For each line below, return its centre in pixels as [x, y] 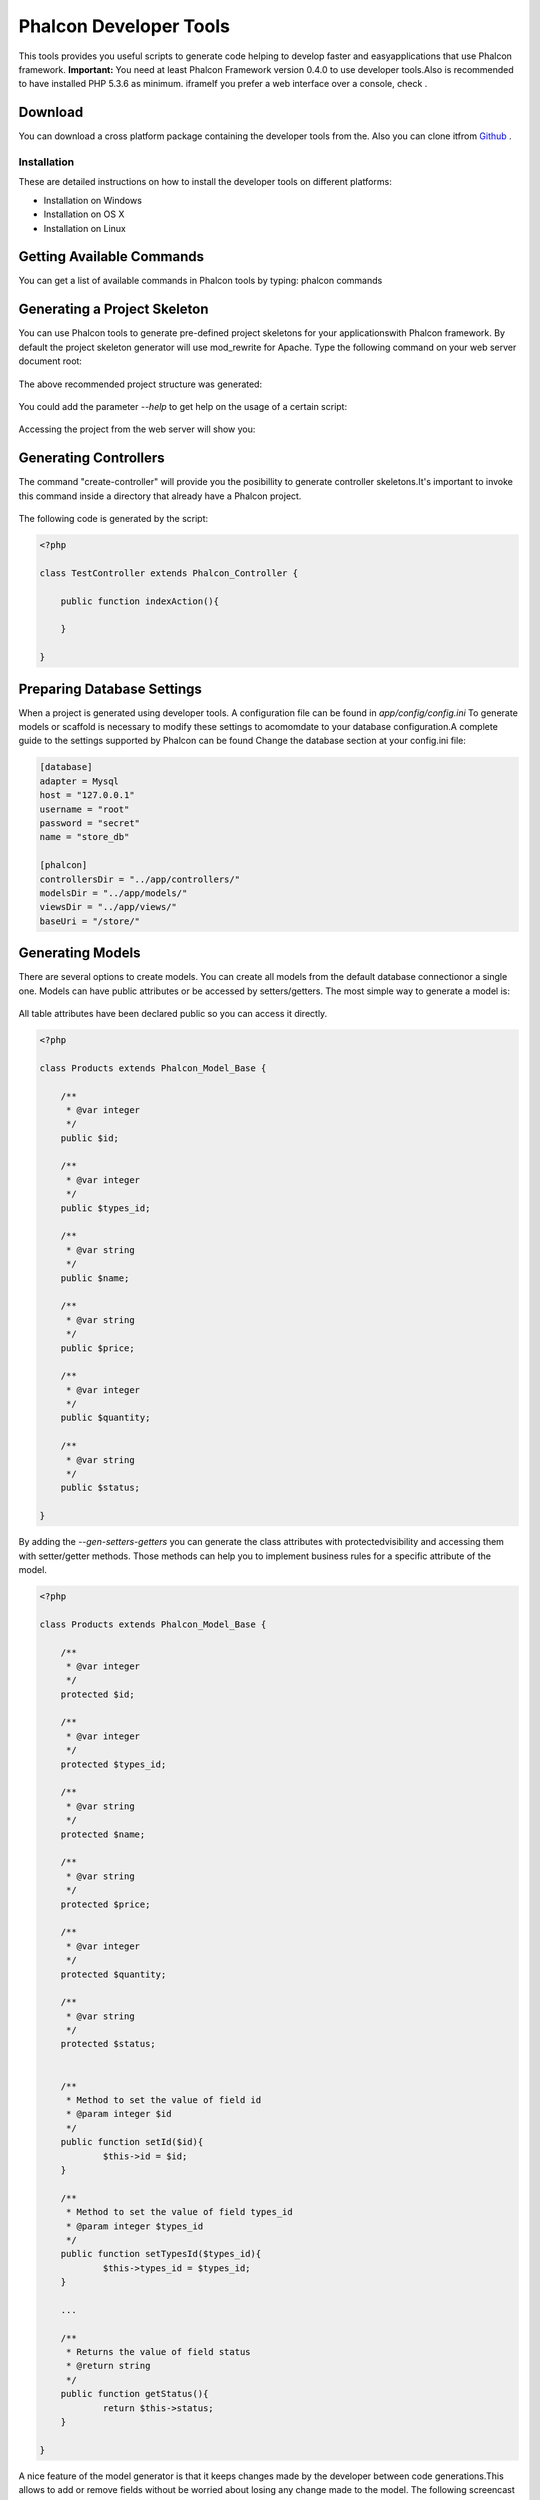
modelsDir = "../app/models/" [113, 893]
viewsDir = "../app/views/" [108, 907]
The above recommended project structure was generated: [140, 384]
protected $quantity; [113, 1974]
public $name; [95, 1278]
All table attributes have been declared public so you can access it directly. [173, 1013]
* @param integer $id [118, 2114]
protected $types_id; [113, 1764]
